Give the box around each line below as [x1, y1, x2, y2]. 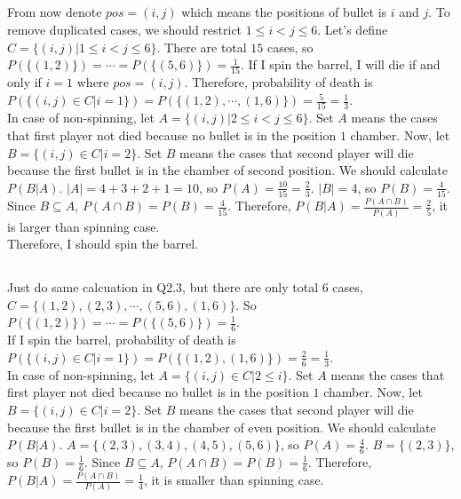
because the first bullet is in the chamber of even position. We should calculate [7, 417, 436, 436]
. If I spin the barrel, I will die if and [240, 55, 441, 74]
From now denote [7, 3, 102, 21]
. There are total [156, 37, 247, 56]
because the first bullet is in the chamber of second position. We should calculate [7, 161, 448, 179]
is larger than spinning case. [7, 217, 160, 235]
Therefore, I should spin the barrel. [7, 234, 198, 253]
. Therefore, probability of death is [184, 73, 373, 91]
